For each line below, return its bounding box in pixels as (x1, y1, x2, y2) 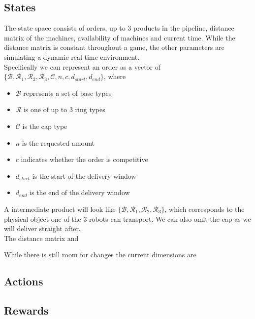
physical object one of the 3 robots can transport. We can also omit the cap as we (4, 213, 251, 224)
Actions (4, 274, 43, 289)
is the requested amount (22, 137, 95, 148)
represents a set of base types (23, 87, 112, 98)
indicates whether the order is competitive (21, 154, 148, 164)
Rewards (4, 303, 49, 318)
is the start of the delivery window (32, 170, 136, 181)
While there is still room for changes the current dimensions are (4, 249, 196, 260)
